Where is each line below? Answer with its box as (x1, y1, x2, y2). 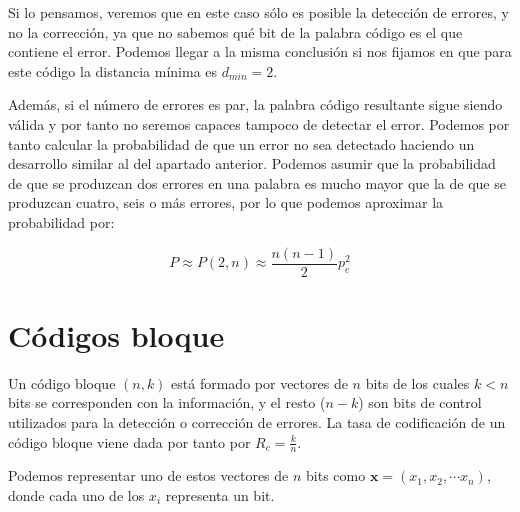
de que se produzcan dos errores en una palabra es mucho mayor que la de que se (8, 172, 506, 193)
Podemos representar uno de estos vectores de (8, 465, 289, 486)
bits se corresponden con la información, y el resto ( (8, 392, 326, 413)
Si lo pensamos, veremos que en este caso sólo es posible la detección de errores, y (8, 2, 509, 22)
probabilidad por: (8, 211, 115, 232)
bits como (306, 465, 366, 486)
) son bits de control (358, 392, 482, 413)
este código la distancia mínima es (8, 60, 218, 81)
